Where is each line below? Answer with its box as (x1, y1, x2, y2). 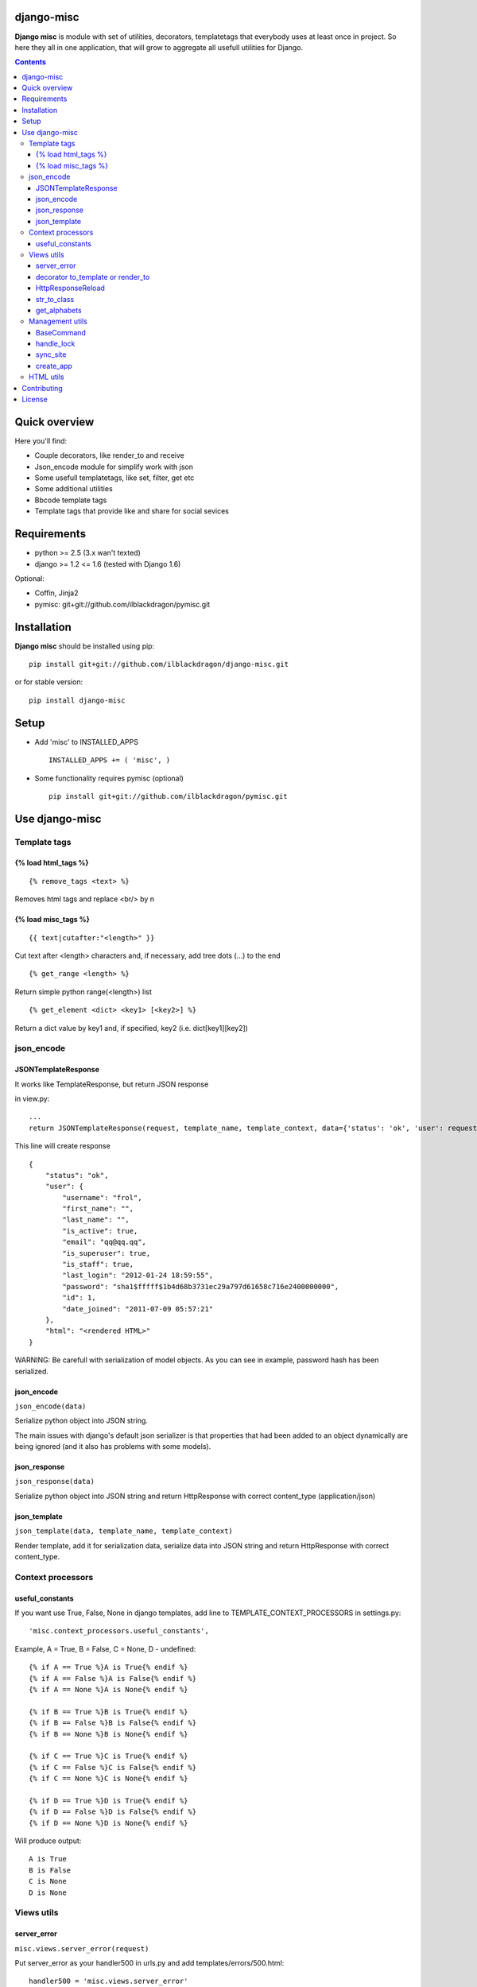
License (21, 394, 48, 405)
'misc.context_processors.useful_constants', (29, 1626, 210, 1636)
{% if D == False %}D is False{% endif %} (29, 1807, 197, 1816)
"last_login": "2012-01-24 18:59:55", (62, 1271, 214, 1280)
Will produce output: (14, 1836, 82, 1846)
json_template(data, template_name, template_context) (14, 1527, 234, 1536)
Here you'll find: (14, 436, 68, 445)
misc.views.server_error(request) (14, 1944, 149, 1953)
